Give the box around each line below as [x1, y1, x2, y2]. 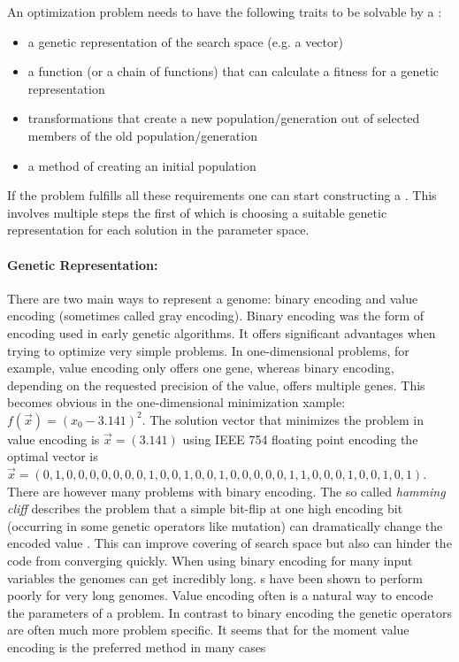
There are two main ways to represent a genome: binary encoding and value [7, 289, 418, 307]
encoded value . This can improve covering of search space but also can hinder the [7, 534, 452, 552]
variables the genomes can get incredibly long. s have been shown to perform [7, 568, 423, 587]
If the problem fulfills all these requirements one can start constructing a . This [7, 186, 437, 204]
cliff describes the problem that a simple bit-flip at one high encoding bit [7, 499, 403, 518]
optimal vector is [7, 447, 98, 466]
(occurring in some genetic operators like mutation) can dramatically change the [7, 516, 443, 535]
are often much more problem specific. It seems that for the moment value [7, 620, 409, 639]
